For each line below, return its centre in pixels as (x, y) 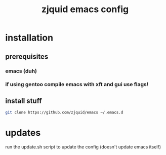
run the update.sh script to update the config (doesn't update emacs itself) (83, 147)
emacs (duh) (21, 71)
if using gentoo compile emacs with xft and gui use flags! (77, 85)
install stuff (24, 101)
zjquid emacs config (85, 9)
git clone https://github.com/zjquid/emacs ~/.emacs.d (64, 112)
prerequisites (27, 56)
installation (29, 38)
